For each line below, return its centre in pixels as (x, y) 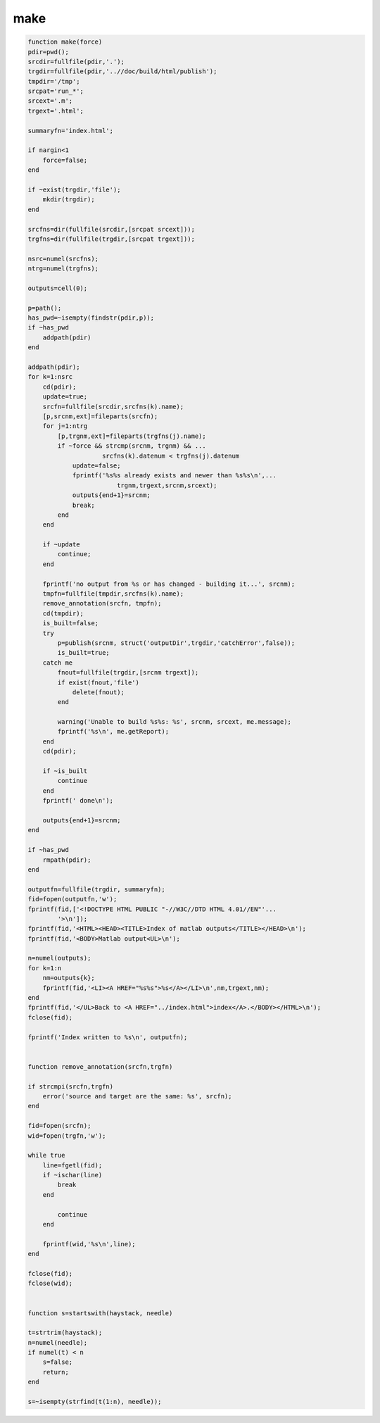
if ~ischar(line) (72, 1175)
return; (56, 1372)
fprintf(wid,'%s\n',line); (89, 1244)
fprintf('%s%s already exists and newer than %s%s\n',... (175, 476)
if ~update (61, 545)
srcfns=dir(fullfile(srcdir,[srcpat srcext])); (111, 229)
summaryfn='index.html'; (71, 131)
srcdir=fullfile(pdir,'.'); (76, 61)
